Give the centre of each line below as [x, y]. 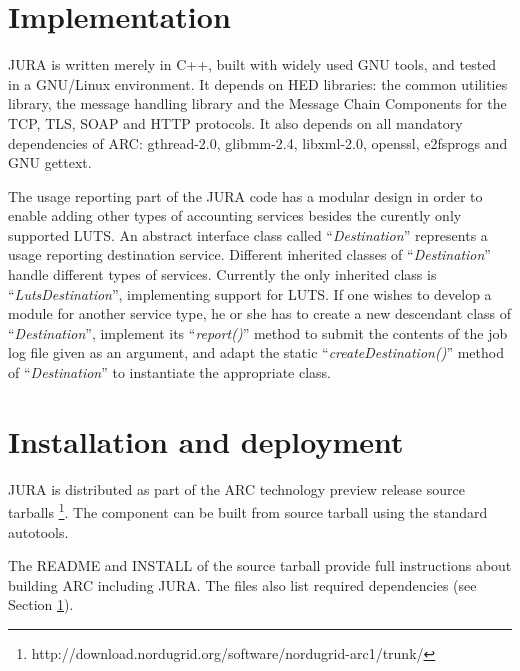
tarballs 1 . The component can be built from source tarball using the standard [248, 510]
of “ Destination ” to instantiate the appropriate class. [169, 372]
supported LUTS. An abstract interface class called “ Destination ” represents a [248, 234]
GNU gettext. [50, 162]
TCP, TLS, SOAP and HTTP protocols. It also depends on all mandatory [235, 122]
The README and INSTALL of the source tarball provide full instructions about [260, 565]
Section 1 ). [41, 604]
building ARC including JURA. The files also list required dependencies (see [242, 584]
